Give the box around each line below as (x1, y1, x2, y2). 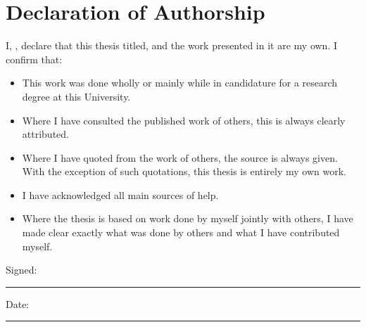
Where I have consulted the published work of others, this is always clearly (22, 113, 346, 127)
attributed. (22, 127, 69, 141)
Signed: (6, 262, 37, 277)
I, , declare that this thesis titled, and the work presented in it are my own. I (6, 38, 337, 53)
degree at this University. (22, 89, 131, 103)
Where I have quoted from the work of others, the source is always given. (22, 150, 338, 165)
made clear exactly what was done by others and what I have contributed (22, 225, 340, 240)
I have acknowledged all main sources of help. (22, 187, 219, 202)
